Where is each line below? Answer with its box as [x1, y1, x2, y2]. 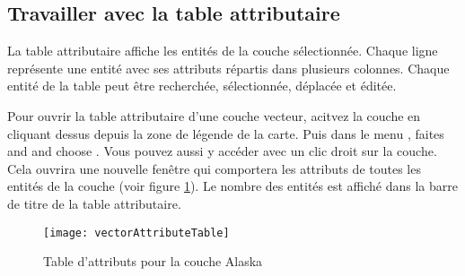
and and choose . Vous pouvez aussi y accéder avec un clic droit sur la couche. [7, 142, 437, 160]
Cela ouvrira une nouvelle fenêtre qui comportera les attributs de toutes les [7, 159, 421, 177]
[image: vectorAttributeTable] [43, 226, 230, 239]
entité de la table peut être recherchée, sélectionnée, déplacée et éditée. [7, 76, 397, 95]
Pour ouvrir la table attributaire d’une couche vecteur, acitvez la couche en [7, 106, 421, 125]
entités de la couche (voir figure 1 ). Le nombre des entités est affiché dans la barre [7, 177, 458, 195]
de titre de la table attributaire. [7, 194, 181, 212]
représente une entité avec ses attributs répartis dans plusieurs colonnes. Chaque [7, 58, 450, 77]
